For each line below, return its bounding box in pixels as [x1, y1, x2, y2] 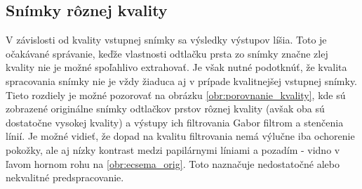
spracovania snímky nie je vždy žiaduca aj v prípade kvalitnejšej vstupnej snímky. [6, 73, 358, 88]
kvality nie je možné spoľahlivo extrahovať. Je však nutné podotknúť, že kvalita [6, 60, 347, 74]
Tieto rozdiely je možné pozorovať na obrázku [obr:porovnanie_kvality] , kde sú [6, 87, 346, 102]
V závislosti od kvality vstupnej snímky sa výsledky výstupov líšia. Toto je [6, 32, 327, 47]
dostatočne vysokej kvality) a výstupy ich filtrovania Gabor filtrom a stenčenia [6, 115, 344, 129]
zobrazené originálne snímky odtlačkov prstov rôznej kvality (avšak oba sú [6, 101, 325, 116]
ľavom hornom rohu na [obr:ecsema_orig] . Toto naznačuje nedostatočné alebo [6, 156, 340, 171]
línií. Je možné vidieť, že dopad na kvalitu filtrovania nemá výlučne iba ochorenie [6, 129, 355, 143]
